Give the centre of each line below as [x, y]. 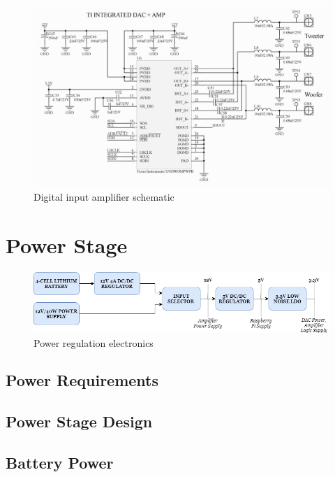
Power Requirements [82, 380]
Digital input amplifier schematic [104, 196]
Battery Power [60, 463]
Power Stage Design [79, 421]
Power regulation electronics [94, 342]
